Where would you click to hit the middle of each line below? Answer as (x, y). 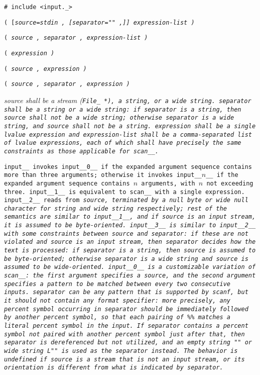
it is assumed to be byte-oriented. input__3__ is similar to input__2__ (130, 225)
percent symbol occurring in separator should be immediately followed (126, 309)
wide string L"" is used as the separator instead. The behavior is (121, 351)
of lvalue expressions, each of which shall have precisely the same (123, 143)
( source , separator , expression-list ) (76, 38)
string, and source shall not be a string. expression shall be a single (130, 126)
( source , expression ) (45, 69)
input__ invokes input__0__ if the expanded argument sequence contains (128, 167)
